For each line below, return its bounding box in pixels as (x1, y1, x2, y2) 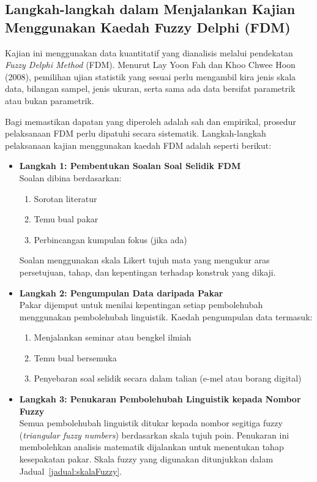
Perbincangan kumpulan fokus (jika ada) (34, 233, 187, 246)
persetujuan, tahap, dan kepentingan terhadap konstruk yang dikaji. (19, 265, 276, 278)
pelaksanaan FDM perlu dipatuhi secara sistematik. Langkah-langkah (5, 127, 266, 140)
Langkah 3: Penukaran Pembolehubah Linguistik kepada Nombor (19, 393, 301, 405)
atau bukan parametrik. (5, 94, 94, 107)
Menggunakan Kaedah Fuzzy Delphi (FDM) (5, 17, 291, 36)
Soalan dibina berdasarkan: (19, 171, 122, 184)
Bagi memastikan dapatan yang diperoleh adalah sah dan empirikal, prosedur (5, 115, 296, 127)
